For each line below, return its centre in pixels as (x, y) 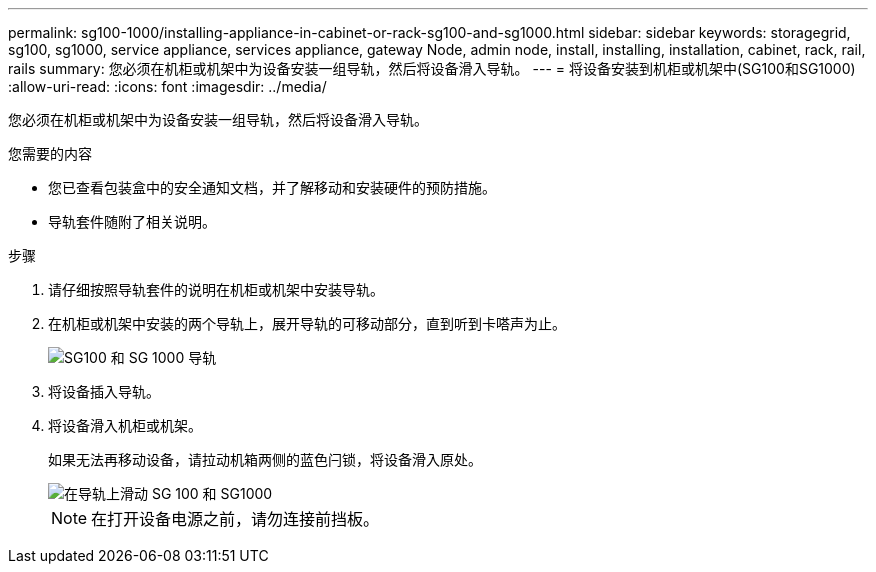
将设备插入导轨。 (104, 391)
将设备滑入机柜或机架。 (125, 425)
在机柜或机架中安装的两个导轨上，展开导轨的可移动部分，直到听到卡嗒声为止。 (307, 323)
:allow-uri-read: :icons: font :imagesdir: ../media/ (167, 86)
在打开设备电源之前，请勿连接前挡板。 (235, 519)
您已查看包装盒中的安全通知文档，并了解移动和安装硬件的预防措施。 (272, 187)
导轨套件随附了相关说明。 (132, 221)
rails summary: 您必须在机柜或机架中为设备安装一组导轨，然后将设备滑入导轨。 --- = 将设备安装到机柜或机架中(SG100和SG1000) (432, 68)
